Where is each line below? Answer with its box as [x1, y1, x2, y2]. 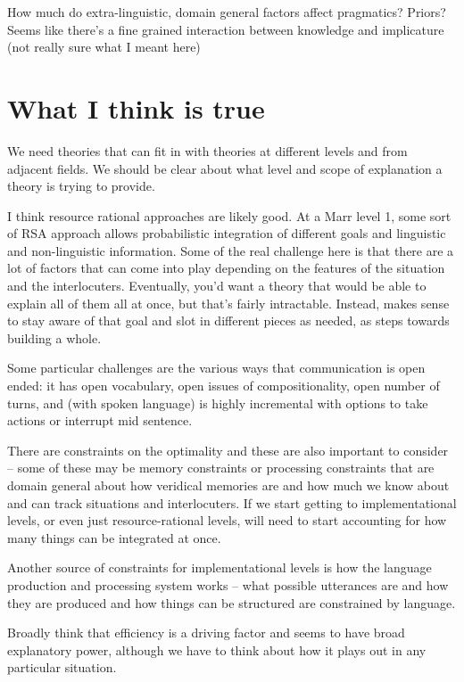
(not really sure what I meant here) [7, 37, 201, 56]
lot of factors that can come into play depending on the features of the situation [7, 259, 445, 277]
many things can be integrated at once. [7, 528, 221, 546]
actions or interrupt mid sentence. [7, 411, 193, 430]
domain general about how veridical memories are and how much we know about [7, 476, 450, 494]
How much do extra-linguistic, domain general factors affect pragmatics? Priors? [7, 3, 446, 21]
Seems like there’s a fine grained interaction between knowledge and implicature [7, 20, 444, 38]
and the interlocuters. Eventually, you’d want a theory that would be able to [7, 276, 427, 295]
